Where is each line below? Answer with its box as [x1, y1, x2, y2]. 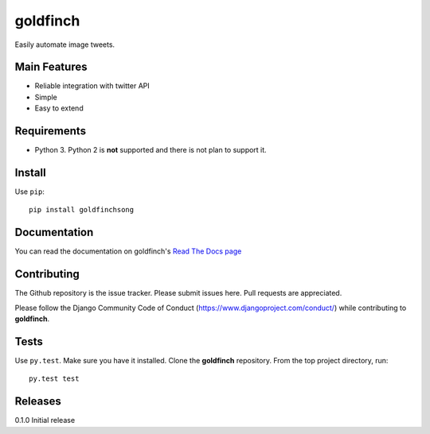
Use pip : [14, 187, 45, 196]
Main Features [14, 60, 88, 74]
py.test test [29, 374, 80, 383]
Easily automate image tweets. [14, 40, 115, 49]
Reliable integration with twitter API [34, 81, 150, 91]
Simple [34, 92, 57, 102]
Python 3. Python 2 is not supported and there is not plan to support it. [34, 145, 267, 155]
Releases [14, 394, 61, 409]
